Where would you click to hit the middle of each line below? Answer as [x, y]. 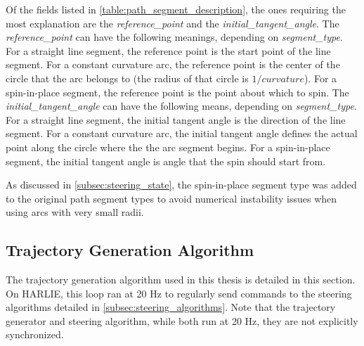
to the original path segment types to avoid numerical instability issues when [171, 198]
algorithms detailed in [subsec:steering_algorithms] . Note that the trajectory [171, 307]
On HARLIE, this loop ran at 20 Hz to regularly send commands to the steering [179, 293]
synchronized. [35, 334]
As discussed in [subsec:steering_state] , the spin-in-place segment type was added [181, 185]
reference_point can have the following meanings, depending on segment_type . [174, 37]
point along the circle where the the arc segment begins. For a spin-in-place [168, 147]
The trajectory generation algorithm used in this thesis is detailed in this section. [181, 280]
